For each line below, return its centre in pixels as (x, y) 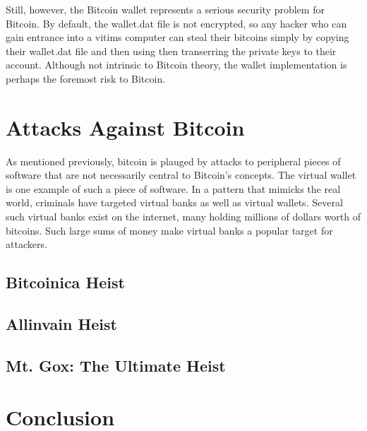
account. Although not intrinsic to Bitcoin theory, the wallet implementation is (176, 65)
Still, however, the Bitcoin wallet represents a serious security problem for (165, 9)
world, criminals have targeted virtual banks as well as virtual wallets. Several (174, 202)
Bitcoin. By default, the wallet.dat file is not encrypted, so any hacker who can (176, 23)
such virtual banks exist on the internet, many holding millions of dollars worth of (183, 217)
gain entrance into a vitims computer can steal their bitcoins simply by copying (178, 37)
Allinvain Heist (61, 324)
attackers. (26, 244)
